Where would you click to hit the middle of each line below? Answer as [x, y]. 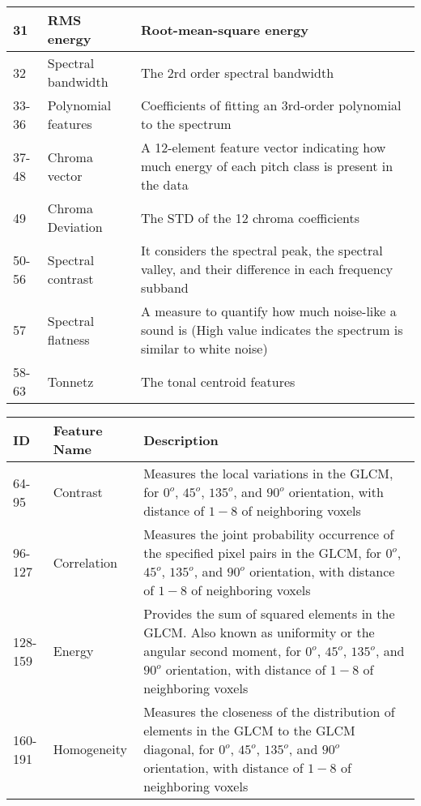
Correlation [85, 562]
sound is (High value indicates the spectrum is [272, 330]
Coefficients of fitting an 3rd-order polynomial [271, 105]
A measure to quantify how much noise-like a [268, 311]
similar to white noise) [204, 348]
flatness [68, 339]
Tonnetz [70, 381]
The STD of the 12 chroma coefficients [250, 217]
